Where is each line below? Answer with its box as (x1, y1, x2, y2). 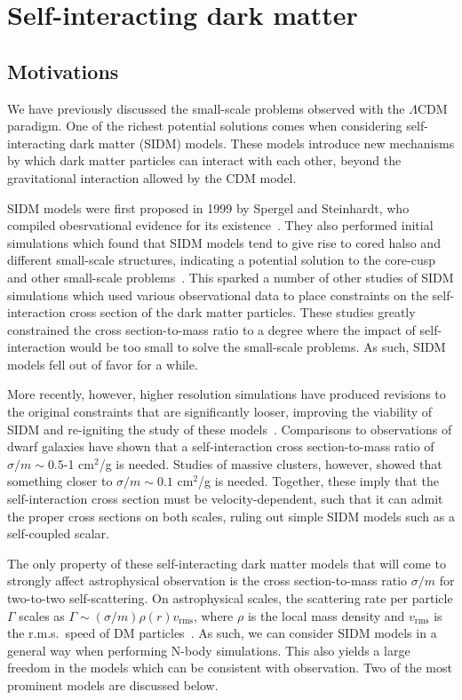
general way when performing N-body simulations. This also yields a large (7, 640, 410, 659)
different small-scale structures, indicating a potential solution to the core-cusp (7, 251, 436, 269)
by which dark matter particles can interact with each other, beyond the (7, 151, 402, 170)
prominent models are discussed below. (7, 675, 219, 694)
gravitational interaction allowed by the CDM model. (7, 168, 297, 187)
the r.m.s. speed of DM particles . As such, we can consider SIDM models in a (7, 624, 437, 642)
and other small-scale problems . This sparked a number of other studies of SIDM (7, 267, 454, 286)
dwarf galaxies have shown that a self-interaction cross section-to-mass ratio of (7, 437, 434, 456)
